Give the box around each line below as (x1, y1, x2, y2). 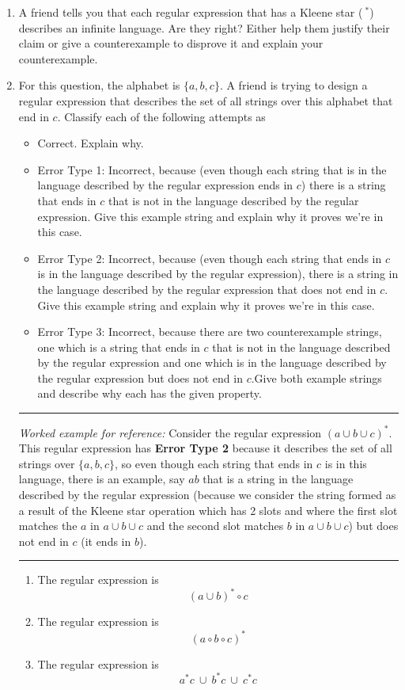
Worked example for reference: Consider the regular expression (18, 424, 322, 440)
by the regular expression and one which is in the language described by (37, 354, 387, 371)
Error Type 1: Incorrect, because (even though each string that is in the (37, 161, 387, 177)
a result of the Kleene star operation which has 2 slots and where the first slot (18, 501, 398, 518)
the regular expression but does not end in (37, 369, 243, 386)
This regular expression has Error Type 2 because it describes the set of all (18, 440, 392, 456)
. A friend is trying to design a (219, 77, 368, 93)
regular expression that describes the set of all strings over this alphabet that (18, 92, 393, 109)
